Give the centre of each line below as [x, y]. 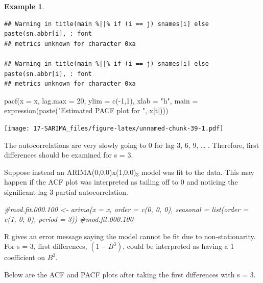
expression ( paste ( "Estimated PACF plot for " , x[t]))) [86, 110]
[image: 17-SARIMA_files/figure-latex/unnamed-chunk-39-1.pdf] [114, 128]
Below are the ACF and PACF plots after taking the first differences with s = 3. [130, 274]
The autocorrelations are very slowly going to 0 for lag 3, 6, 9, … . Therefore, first [132, 145]
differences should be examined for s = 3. [69, 155]
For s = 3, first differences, [46, 246]
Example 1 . [24, 6]
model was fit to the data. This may [198, 172]
